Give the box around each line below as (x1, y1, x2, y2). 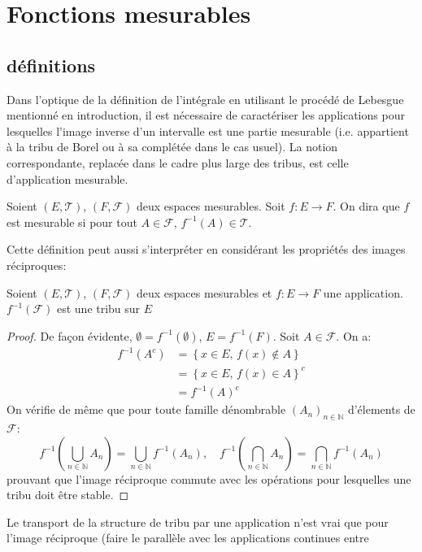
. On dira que (333, 198, 400, 215)
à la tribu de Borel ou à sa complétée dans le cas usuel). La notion (7, 138, 338, 155)
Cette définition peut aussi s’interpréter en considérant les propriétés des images (7, 241, 406, 258)
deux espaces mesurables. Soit (136, 198, 285, 215)
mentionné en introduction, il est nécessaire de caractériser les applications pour (7, 106, 405, 124)
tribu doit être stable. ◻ (7, 486, 129, 503)
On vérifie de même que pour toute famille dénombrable (7, 401, 286, 418)
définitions (7, 52, 96, 77)
